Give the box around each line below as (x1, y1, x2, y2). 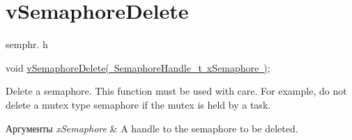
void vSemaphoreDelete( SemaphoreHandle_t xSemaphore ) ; (6, 60, 270, 75)
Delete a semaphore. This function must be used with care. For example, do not (6, 84, 347, 98)
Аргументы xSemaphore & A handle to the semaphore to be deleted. (6, 120, 298, 135)
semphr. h (6, 37, 48, 52)
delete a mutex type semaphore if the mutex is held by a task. (6, 97, 271, 111)
